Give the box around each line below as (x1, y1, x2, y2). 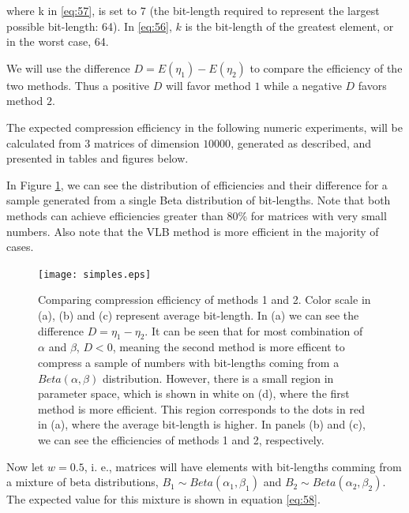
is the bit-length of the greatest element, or (185, 17, 394, 34)
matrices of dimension (93, 134, 200, 151)
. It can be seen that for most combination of (144, 322, 363, 339)
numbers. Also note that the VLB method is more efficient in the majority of (6, 223, 379, 239)
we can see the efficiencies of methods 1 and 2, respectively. (38, 431, 325, 447)
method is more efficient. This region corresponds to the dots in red (38, 400, 365, 417)
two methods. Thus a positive (6, 77, 150, 93)
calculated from (6, 134, 81, 151)
